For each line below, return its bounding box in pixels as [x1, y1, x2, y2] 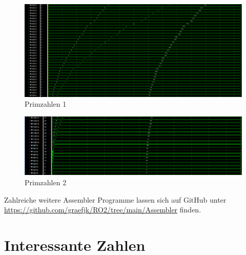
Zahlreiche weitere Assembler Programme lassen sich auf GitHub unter [4, 194, 227, 205]
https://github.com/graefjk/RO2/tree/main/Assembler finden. [4, 204, 201, 215]
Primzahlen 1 [25, 99, 67, 109]
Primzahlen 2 [25, 177, 67, 187]
